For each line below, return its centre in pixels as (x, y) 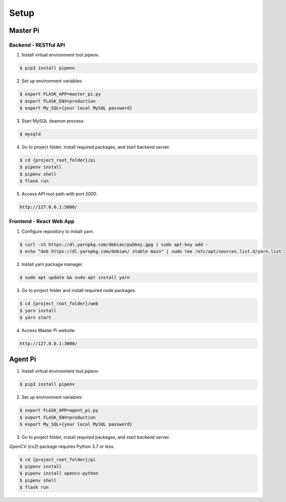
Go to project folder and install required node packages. (79, 290)
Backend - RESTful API (37, 45)
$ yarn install (38, 311)
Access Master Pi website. (49, 330)
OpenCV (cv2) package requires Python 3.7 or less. (62, 446)
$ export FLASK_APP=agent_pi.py (59, 410)
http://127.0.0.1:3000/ (49, 343)
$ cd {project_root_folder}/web (59, 304)
